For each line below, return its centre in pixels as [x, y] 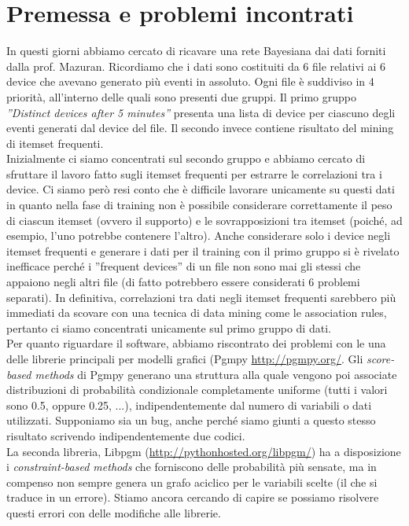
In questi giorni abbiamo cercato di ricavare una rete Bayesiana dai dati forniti [196, 51]
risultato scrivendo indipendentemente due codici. [126, 435]
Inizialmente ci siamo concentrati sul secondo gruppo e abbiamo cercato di [186, 158]
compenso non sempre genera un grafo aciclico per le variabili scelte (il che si [192, 482]
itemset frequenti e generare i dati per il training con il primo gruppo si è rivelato [203, 250]
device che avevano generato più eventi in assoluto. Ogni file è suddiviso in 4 [190, 81]
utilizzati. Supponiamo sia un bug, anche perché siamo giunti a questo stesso [191, 420]
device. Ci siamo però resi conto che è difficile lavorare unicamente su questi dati [201, 189]
